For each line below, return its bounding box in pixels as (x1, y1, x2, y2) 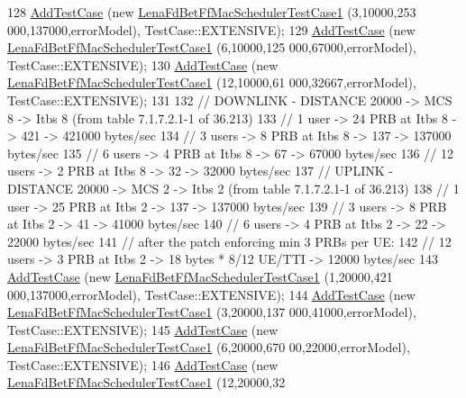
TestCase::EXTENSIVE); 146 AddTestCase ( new (7, 355, 279, 374)
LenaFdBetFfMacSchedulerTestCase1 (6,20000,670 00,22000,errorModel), (7, 338, 410, 357)
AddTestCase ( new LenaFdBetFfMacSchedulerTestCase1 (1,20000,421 (7, 267, 393, 285)
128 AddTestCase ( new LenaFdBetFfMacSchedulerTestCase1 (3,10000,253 (7, 3, 416, 21)
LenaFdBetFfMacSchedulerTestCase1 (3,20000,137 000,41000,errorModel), (7, 303, 416, 321)
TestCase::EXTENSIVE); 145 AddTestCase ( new (7, 320, 279, 339)
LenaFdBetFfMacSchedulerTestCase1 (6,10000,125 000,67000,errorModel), (7, 38, 416, 57)
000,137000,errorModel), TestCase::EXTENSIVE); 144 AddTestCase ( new (7, 285, 416, 303)
